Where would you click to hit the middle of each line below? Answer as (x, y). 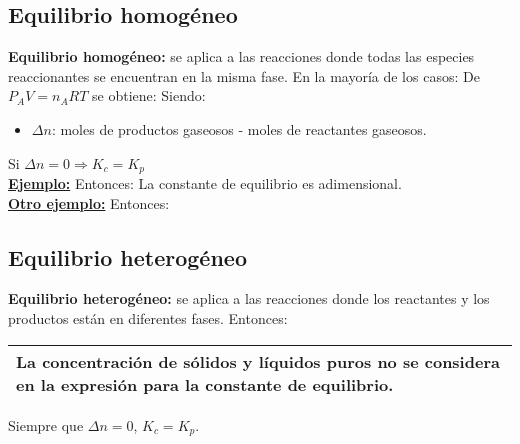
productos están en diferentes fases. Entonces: (148, 318)
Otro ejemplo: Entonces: (89, 202)
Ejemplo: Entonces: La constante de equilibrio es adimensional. (205, 183)
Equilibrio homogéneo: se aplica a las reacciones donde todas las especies (241, 56)
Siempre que (46, 424)
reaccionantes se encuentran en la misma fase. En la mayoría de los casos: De (244, 75)
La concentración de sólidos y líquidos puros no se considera (258, 361)
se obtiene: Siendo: (149, 95)
